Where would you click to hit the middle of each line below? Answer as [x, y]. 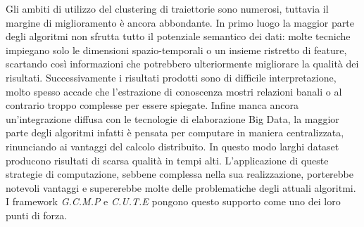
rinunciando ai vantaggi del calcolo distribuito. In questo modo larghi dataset [172, 146]
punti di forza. [37, 215]
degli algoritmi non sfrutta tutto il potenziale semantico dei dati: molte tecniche [178, 36]
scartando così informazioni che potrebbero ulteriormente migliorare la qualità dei [182, 64]
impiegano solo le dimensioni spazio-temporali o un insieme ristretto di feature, [176, 50]
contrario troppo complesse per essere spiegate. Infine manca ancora [152, 105]
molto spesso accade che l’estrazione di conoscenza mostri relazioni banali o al [174, 91]
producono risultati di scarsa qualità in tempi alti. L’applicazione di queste [167, 160]
